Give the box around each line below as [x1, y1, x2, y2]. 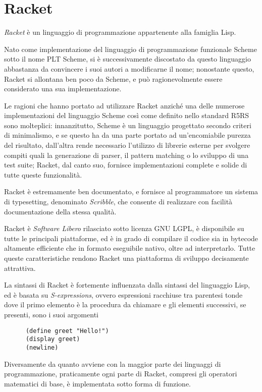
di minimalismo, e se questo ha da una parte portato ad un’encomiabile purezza [4, 130, 251, 140]
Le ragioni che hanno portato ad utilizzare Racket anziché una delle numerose [4, 100, 245, 110]
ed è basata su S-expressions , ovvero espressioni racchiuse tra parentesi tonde [4, 289, 243, 300]
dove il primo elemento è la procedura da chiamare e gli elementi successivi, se [4, 299, 246, 310]
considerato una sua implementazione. [4, 83, 122, 94]
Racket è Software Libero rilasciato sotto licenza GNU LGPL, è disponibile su [4, 223, 244, 234]
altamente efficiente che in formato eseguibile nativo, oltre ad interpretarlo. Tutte [4, 243, 255, 253]
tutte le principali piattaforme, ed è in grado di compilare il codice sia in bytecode [4, 233, 258, 243]
